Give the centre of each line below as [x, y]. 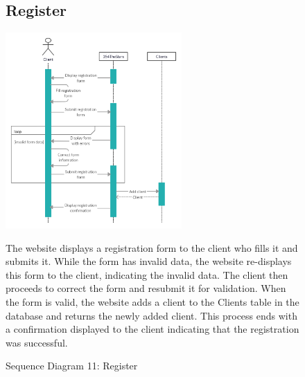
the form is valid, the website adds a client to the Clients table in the [152, 302]
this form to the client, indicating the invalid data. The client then [147, 274]
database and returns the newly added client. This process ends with [151, 315]
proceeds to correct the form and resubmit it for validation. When [146, 288]
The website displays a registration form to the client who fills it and [152, 247]
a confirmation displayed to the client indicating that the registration [152, 329]
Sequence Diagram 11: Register [72, 366]
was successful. [37, 342]
